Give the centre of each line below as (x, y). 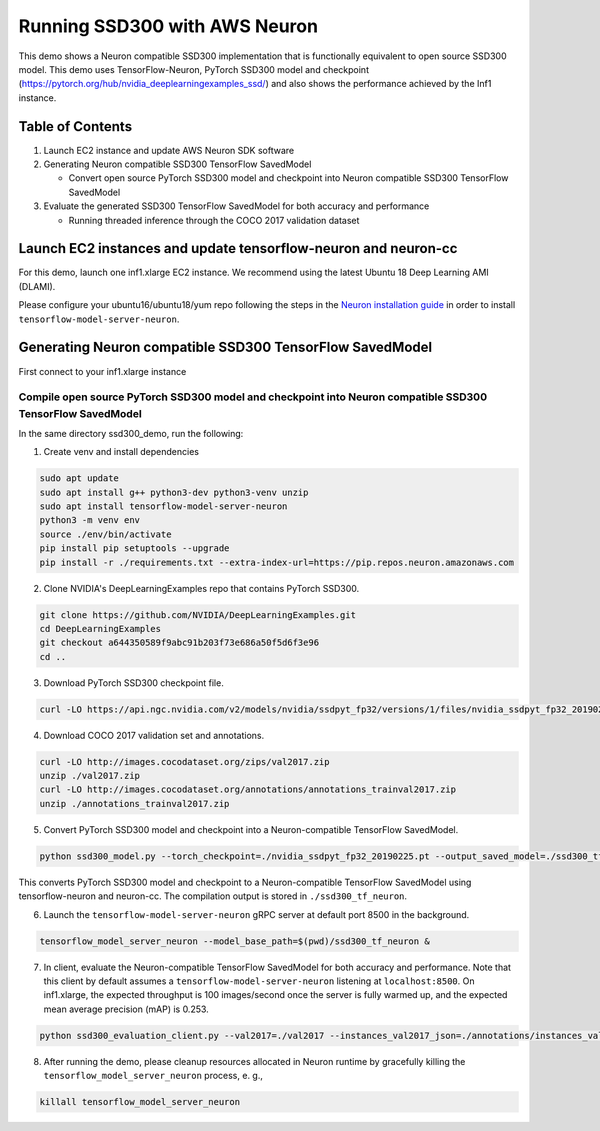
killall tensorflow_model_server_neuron (139, 1102)
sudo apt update (79, 478)
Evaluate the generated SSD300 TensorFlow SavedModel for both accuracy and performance (236, 206)
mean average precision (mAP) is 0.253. (126, 1009)
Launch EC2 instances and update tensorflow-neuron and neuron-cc (238, 248)
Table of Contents (75, 126)
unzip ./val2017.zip (89, 776)
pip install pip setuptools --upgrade (134, 548)
